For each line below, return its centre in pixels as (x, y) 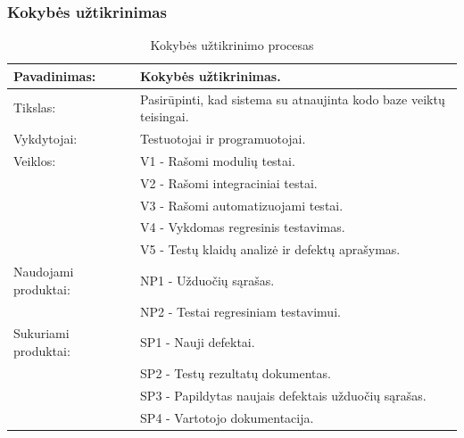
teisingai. (165, 116)
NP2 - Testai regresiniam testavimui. (240, 311)
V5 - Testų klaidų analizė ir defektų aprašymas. (270, 249)
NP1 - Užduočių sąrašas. (207, 280)
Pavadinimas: (55, 75)
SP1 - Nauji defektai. (198, 342)
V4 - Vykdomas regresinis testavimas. (243, 227)
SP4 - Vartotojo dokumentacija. (227, 417)
